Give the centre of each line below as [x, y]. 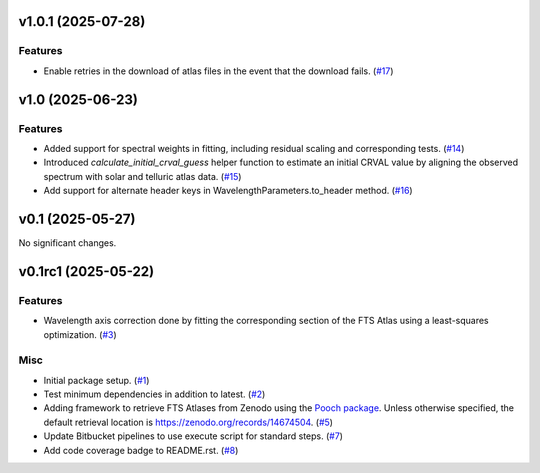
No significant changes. [67, 243]
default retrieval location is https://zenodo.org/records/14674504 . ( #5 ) [188, 422]
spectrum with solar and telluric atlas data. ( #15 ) [142, 176]
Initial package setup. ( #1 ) [96, 380]
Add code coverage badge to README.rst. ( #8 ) [141, 450]
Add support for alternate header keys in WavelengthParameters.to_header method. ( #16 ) [228, 191]
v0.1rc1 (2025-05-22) [86, 271]
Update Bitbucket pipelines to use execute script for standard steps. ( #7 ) [193, 436]
